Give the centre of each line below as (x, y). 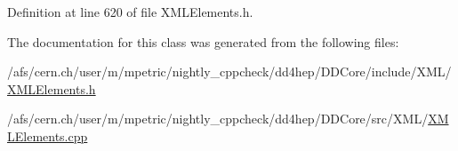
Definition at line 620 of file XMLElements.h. (130, 12)
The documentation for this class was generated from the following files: (203, 41)
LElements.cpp (48, 135)
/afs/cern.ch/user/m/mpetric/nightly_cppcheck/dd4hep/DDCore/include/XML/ (229, 72)
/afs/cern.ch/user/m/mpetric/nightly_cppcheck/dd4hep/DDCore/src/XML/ (218, 119)
